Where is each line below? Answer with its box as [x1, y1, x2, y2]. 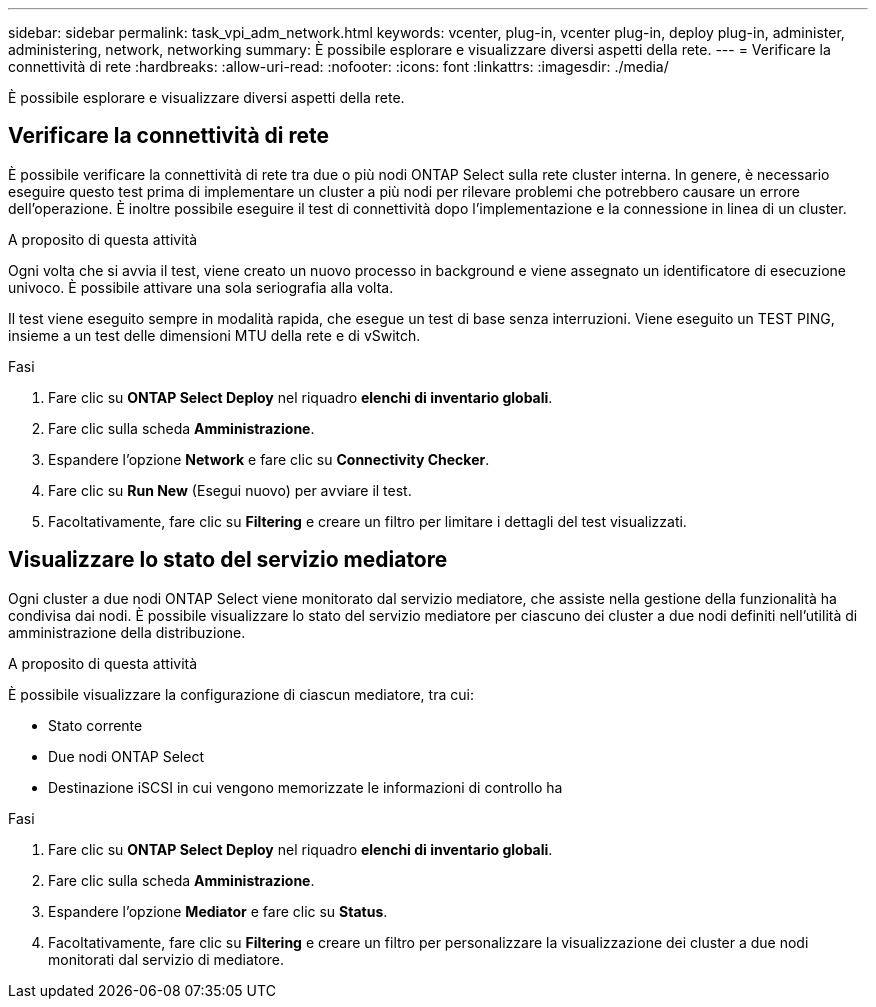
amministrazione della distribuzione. [8, 623, 246, 641]
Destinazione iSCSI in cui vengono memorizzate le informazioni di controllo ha [48, 778, 563, 796]
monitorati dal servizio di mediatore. [48, 950, 284, 968]
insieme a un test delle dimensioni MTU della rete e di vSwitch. [8, 326, 421, 344]
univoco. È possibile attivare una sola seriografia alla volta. [8, 278, 394, 296]
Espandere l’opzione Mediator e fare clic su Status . [48, 902, 388, 920]
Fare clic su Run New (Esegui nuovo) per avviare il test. [48, 481, 412, 499]
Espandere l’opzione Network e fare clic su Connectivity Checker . [48, 450, 490, 468]
